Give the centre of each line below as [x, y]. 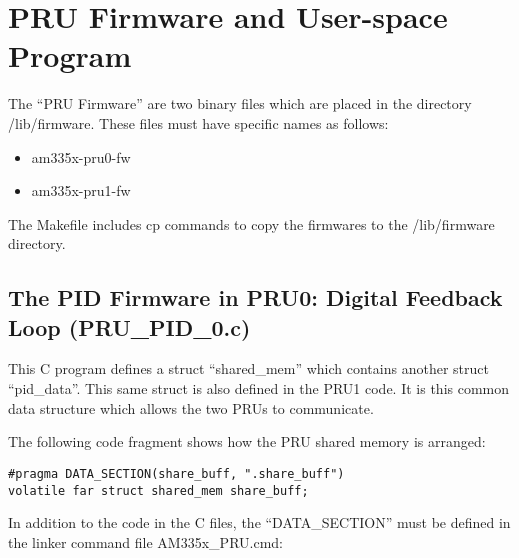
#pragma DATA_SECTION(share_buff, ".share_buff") [176, 473]
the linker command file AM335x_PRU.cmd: [145, 541]
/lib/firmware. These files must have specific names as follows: [198, 122]
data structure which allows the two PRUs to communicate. [191, 407]
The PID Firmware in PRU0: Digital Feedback [255, 297]
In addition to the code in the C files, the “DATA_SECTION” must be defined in [259, 522]
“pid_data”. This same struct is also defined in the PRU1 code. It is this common [259, 388]
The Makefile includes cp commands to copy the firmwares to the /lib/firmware [251, 223]
